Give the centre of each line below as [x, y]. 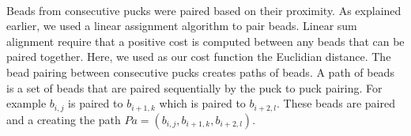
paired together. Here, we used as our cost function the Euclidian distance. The [199, 57]
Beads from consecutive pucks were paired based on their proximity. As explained [204, 10]
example [26, 103]
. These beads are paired [336, 103]
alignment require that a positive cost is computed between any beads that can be [205, 41]
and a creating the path [64, 119]
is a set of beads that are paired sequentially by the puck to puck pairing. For [194, 87]
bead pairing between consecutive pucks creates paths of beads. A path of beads [200, 72]
